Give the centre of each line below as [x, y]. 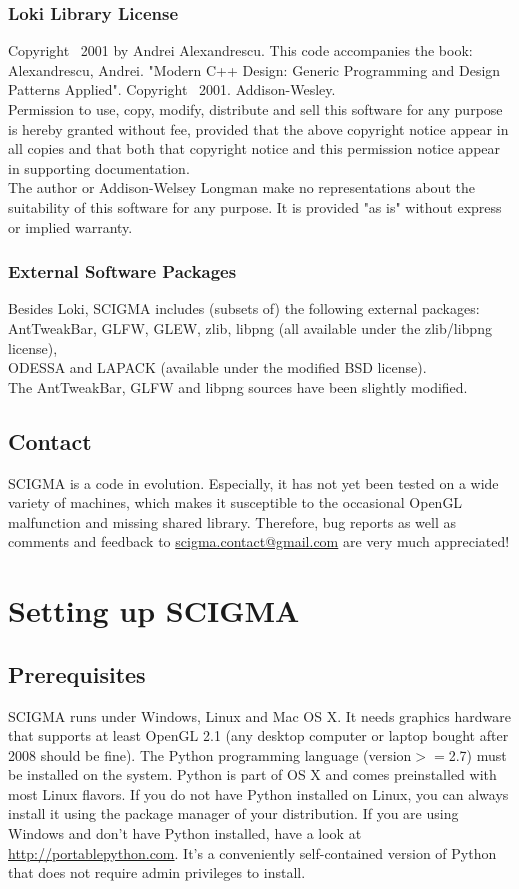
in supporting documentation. [99, 167]
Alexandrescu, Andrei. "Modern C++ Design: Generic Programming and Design [254, 69]
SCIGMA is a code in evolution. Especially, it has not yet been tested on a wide [253, 482]
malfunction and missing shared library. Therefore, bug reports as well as [232, 521]
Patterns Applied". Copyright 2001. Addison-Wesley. [172, 89]
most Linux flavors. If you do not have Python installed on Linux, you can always [258, 793]
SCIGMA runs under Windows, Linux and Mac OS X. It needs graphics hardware [259, 715]
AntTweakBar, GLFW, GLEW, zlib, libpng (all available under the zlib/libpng [250, 327]
